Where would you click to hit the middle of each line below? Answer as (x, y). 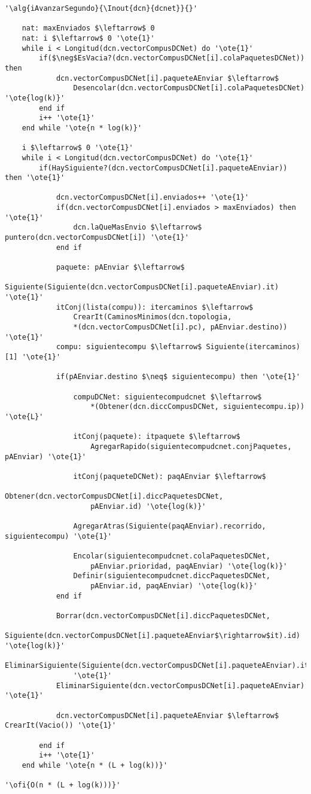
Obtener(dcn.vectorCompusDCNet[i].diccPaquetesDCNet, (114, 497)
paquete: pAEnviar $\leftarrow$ (120, 268)
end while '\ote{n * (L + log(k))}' (95, 765)
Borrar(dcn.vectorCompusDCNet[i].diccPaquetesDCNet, (163, 616)
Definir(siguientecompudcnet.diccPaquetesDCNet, (172, 576)
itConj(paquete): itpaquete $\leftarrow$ (157, 437)
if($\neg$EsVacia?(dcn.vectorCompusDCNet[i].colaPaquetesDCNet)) (172, 58)
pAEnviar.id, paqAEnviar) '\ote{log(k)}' (174, 586)
